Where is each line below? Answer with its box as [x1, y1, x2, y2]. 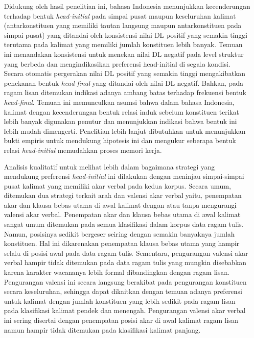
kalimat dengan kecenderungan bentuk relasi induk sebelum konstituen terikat [4, 106, 239, 117]
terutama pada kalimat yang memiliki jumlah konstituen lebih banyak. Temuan [4, 39, 243, 49]
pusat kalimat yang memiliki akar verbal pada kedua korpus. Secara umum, [4, 180, 231, 191]
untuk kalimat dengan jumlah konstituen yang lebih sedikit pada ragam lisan [4, 295, 235, 306]
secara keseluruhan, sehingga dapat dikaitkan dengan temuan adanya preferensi [4, 286, 243, 296]
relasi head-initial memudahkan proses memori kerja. [4, 145, 162, 155]
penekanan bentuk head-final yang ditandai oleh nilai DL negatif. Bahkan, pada [4, 77, 244, 88]
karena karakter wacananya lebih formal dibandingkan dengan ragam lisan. [4, 267, 230, 277]
